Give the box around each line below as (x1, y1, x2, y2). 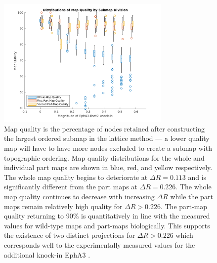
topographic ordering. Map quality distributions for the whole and (4, 152, 205, 163)
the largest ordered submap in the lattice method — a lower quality (4, 133, 210, 143)
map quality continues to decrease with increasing (4, 191, 155, 201)
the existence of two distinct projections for (4, 230, 135, 240)
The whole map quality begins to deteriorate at (4, 172, 148, 182)
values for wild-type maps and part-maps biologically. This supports (4, 220, 210, 230)
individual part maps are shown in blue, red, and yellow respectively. (4, 162, 213, 173)
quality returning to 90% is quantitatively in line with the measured (4, 211, 210, 221)
